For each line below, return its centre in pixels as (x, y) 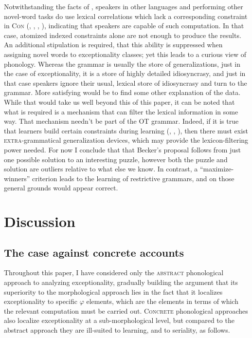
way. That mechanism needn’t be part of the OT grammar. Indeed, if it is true (121, 121)
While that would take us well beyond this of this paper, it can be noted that (119, 102)
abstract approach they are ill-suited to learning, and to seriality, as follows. (117, 330)
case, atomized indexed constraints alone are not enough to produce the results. (123, 35)
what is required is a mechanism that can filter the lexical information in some (121, 111)
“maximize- (217, 169)
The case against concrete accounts (94, 252)
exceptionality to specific (41, 301)
